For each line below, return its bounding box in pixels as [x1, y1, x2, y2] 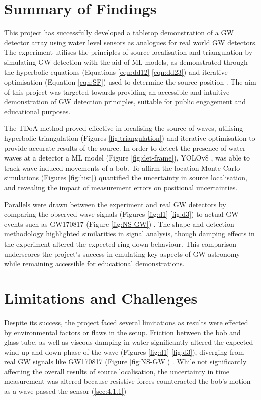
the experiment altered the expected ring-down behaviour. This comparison [4, 238, 236, 249]
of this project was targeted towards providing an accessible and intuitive [4, 86, 230, 97]
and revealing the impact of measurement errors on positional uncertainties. [4, 182, 238, 193]
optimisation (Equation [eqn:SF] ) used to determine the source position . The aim [4, 76, 256, 87]
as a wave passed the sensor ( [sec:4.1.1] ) [4, 386, 127, 396]
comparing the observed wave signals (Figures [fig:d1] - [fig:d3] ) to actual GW [4, 209, 239, 219]
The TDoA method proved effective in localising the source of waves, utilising [4, 123, 243, 133]
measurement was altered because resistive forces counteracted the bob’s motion [4, 376, 251, 386]
